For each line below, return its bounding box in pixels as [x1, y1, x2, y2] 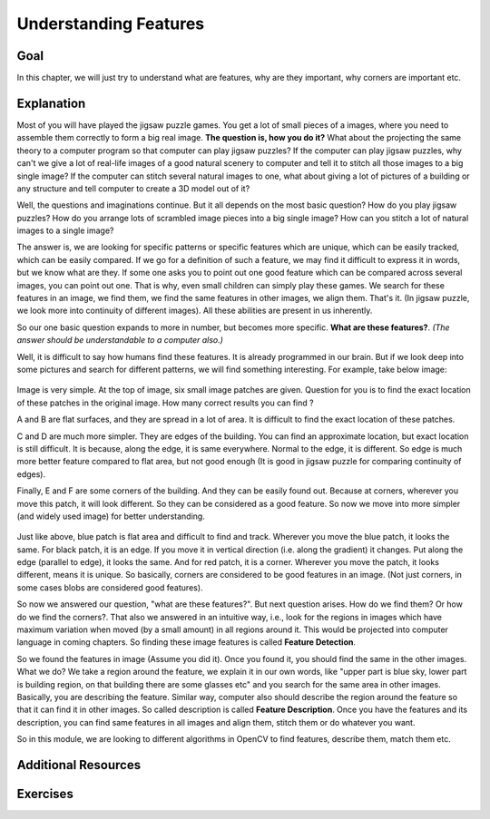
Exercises [16, 785, 74, 802]
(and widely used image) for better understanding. [16, 511, 206, 522]
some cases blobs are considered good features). [16, 581, 203, 593]
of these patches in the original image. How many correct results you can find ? [16, 397, 314, 408]
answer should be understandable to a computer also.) [16, 335, 224, 346]
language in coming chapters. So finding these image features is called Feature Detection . [16, 637, 356, 648]
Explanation [16, 95, 86, 111]
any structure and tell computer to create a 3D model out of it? [16, 182, 250, 194]
